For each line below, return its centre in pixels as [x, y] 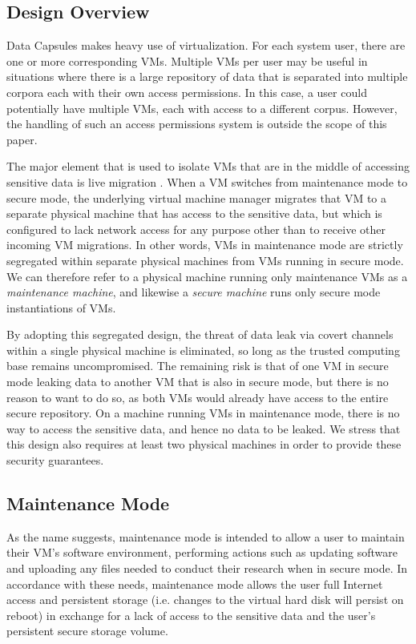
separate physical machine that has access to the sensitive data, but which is [194, 213]
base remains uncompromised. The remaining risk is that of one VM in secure [198, 366]
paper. [22, 139]
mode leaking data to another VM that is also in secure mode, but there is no [198, 382]
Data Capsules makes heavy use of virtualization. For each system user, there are [206, 45]
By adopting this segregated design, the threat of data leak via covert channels [200, 334]
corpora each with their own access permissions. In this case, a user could [187, 92]
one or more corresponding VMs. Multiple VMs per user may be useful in [187, 60]
